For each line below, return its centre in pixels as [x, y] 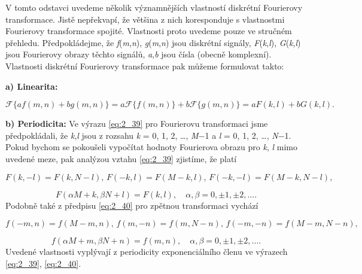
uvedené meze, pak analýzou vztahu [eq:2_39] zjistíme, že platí [121, 158]
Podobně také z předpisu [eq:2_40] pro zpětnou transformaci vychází [132, 205]
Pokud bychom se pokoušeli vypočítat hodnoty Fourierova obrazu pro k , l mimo [151, 147]
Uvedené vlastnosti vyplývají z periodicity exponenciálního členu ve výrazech [147, 252]
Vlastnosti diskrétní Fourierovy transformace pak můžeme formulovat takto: [145, 66]
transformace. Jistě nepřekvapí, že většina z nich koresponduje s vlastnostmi [145, 19]
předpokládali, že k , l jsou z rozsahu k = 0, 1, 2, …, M [102, 135]
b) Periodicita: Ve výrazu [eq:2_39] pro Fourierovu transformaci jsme [137, 124]
